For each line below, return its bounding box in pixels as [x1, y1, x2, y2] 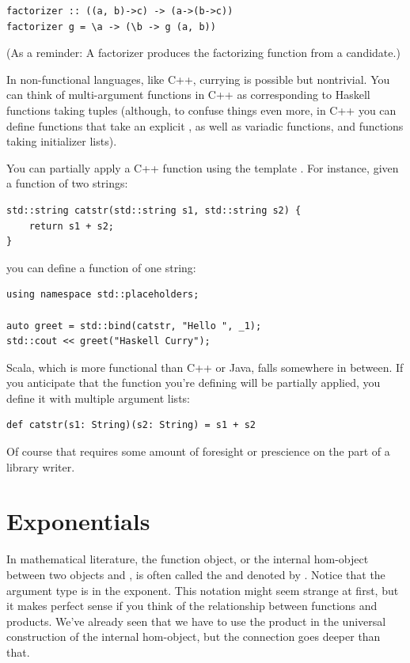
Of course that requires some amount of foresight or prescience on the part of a [6, 443, 390, 460]
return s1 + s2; [28, 220, 115, 232]
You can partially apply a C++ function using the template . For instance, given [6, 159, 399, 176]
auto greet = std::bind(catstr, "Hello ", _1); [6, 320, 262, 331]
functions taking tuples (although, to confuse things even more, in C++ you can [6, 101, 397, 118]
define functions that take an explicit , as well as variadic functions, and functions [6, 117, 404, 134]
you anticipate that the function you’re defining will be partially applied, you [6, 374, 381, 391]
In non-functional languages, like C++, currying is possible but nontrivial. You [6, 70, 390, 87]
